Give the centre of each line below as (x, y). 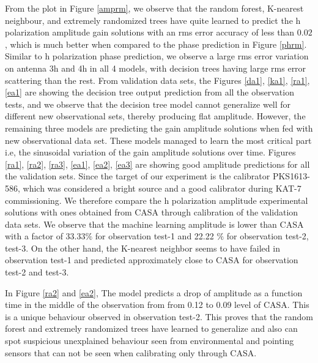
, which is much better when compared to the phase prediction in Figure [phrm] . (156, 44)
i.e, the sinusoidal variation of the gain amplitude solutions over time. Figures (150, 152)
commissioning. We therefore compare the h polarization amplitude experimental (157, 200)
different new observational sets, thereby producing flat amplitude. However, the (155, 116)
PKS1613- (291, 176)
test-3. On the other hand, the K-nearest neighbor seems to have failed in (142, 248)
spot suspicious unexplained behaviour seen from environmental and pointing (150, 341)
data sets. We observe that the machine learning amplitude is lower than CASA (154, 224)
